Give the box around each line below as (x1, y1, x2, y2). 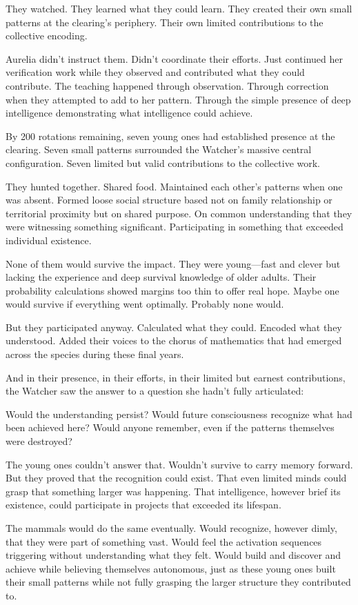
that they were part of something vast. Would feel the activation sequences (6, 534, 322, 548)
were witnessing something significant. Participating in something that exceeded (6, 219, 344, 234)
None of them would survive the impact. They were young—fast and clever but (6, 256, 341, 270)
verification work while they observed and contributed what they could (6, 65, 305, 79)
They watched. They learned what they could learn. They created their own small (6, 1, 352, 15)
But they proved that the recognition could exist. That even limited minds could (6, 470, 347, 485)
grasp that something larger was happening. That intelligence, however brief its (6, 484, 341, 498)
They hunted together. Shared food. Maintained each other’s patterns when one (6, 179, 343, 193)
